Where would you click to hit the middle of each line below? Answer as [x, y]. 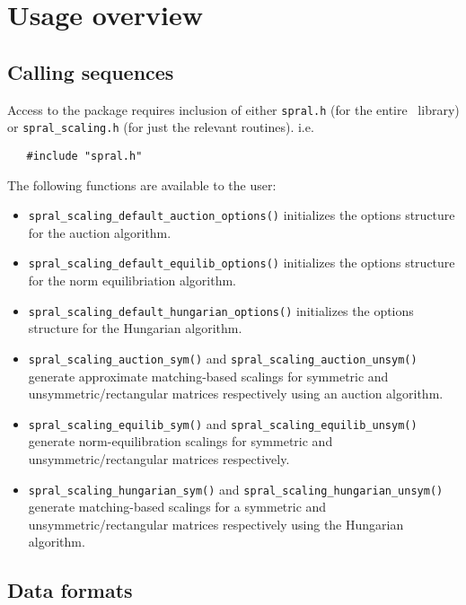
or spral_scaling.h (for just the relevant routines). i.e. [161, 127]
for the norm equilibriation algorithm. [132, 281]
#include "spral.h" [84, 156]
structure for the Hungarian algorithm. [135, 328]
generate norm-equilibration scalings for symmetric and [180, 441]
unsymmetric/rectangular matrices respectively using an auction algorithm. [236, 394]
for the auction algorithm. [100, 232]
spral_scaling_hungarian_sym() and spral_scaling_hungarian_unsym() [236, 489]
